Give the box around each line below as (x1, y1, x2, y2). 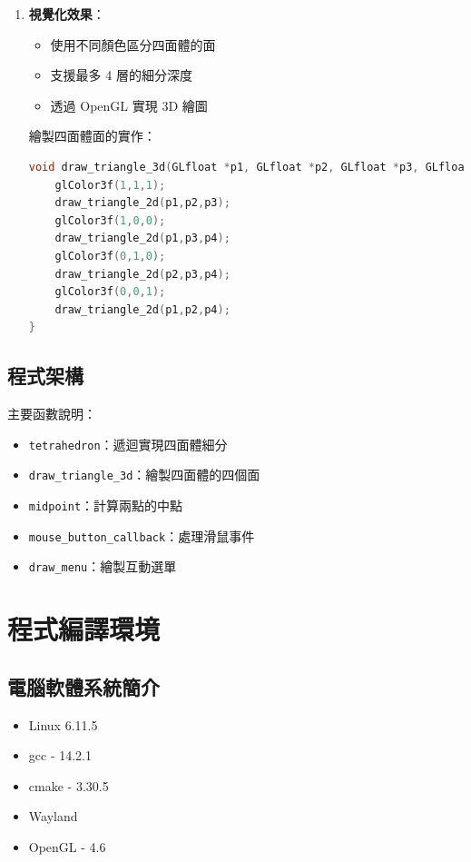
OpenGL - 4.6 (28, 837, 106, 856)
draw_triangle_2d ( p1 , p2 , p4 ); (54, 302, 231, 316)
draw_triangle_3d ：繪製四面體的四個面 (28, 465, 260, 484)
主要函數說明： (7, 404, 96, 423)
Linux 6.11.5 (28, 715, 98, 734)
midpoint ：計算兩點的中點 (28, 496, 183, 515)
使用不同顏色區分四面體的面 (50, 35, 216, 54)
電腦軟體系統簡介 (7, 672, 160, 700)
